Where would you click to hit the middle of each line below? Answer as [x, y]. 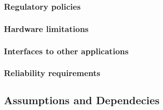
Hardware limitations [46, 28]
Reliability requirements [52, 73]
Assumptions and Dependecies [82, 100]
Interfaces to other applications [66, 51]
